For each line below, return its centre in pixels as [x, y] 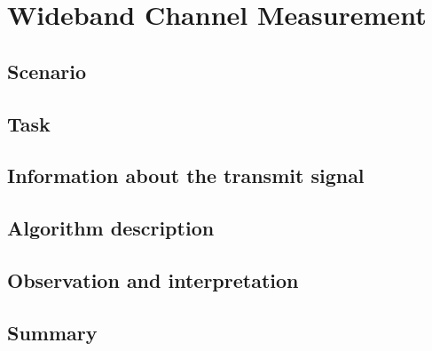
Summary [52, 332]
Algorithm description [111, 228]
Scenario [47, 71]
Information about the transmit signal [186, 175]
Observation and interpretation [153, 279]
